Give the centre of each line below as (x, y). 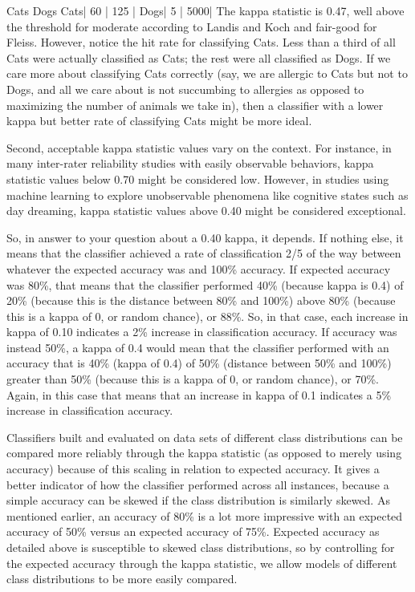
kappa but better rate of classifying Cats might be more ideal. (159, 121)
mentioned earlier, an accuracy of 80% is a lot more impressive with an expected (205, 515)
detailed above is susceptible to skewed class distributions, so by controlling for (201, 547)
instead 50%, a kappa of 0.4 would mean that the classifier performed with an (198, 347)
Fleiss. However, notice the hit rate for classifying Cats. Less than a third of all (201, 42)
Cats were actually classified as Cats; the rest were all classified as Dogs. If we (199, 57)
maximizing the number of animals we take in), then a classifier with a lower (195, 105)
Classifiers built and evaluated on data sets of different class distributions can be (205, 437)
